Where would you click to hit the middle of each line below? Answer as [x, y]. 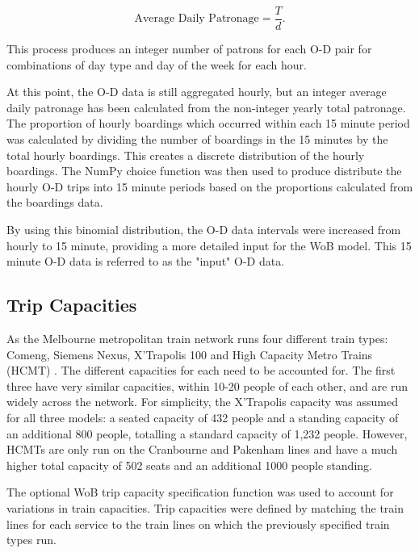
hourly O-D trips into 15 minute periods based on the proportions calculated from [210, 186]
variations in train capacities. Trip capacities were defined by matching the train [205, 507]
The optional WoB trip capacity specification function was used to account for [200, 492]
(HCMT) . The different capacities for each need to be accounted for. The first [201, 370]
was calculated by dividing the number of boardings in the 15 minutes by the [197, 139]
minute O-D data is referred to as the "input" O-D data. [146, 261]
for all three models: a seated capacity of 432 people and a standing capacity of [203, 417]
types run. [31, 540]
